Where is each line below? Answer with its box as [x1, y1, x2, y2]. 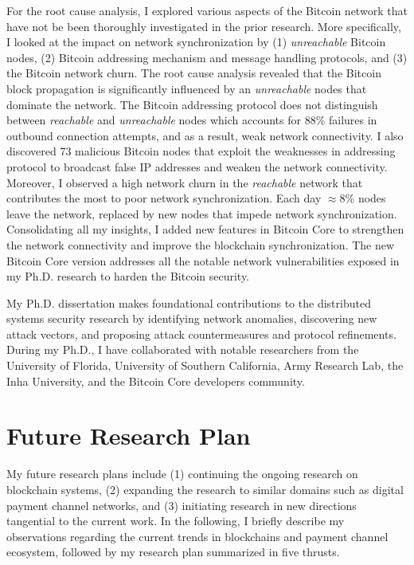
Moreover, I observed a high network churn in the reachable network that [6, 174, 363, 190]
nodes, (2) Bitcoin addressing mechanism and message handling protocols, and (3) [6, 49, 408, 65]
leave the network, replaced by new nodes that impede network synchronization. [6, 205, 397, 222]
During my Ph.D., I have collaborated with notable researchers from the [6, 341, 359, 358]
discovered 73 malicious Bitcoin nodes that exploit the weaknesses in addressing [6, 143, 396, 159]
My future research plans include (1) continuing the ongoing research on [6, 465, 358, 482]
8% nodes [339, 190, 386, 206]
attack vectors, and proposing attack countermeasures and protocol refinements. [6, 325, 396, 342]
